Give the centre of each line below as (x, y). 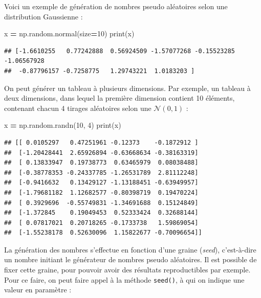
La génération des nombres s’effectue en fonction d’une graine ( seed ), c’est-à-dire (130, 249)
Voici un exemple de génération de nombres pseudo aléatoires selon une (116, 6)
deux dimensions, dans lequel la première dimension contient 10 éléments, (119, 98)
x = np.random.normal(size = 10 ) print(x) (69, 33)
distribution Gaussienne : (43, 16)
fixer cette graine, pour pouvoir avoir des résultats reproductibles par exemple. (127, 270)
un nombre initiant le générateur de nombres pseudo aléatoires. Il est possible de (130, 259)
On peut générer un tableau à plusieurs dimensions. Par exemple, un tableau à (127, 88)
